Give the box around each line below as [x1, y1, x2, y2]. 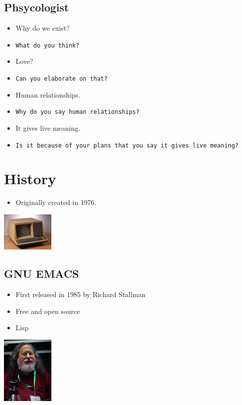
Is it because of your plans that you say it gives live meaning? [15, 142, 239, 149]
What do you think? [15, 42, 80, 49]
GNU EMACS [4, 266, 79, 281]
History [4, 168, 56, 189]
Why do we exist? [15, 23, 70, 33]
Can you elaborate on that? [15, 75, 108, 83]
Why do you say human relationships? [15, 108, 140, 116]
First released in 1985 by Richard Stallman [15, 289, 146, 300]
